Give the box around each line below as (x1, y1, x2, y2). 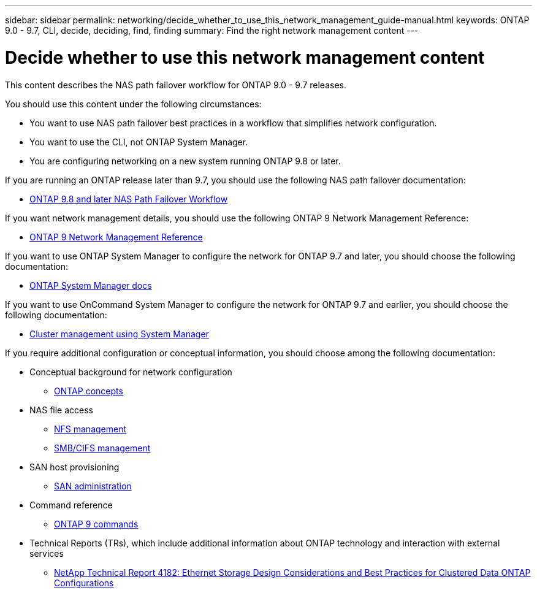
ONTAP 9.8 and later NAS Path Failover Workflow (29, 193, 228, 204)
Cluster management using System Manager (29, 328, 209, 339)
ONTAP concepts (54, 385, 123, 396)
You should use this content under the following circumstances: (5, 98, 262, 109)
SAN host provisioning (29, 461, 120, 472)
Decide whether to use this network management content (5, 47, 485, 68)
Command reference (29, 499, 113, 510)
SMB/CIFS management (54, 442, 151, 453)
